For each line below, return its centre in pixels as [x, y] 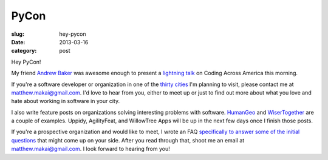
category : [24, 51]
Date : [18, 42]
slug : [18, 34]
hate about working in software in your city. [66, 101]
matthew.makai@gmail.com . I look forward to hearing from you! [91, 149]
